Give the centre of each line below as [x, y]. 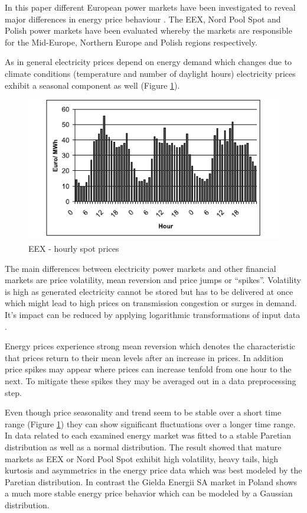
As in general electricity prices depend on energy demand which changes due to [148, 62]
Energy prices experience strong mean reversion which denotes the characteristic [150, 346]
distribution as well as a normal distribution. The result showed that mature [143, 447]
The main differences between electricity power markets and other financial [141, 268]
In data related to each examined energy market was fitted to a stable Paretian [148, 435]
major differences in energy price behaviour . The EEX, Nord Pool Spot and [143, 19]
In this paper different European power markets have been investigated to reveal [150, 7]
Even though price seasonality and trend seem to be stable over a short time [143, 412]
